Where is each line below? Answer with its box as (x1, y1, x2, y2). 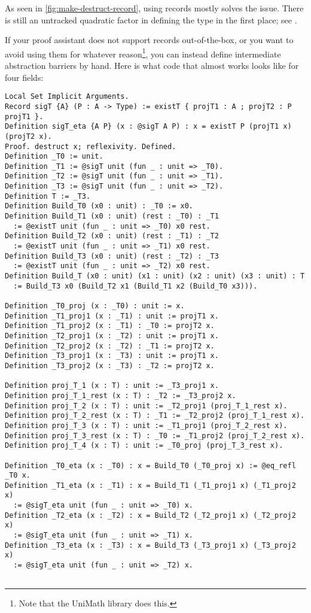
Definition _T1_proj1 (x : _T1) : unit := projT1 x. (5, 311, 219, 320)
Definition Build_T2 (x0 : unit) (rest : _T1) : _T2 (5, 232, 219, 241)
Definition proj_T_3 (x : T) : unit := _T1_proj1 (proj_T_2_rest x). (5, 421, 288, 430)
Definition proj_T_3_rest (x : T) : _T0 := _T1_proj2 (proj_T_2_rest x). (5, 431, 305, 440)
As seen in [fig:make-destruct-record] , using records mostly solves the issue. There (5, 2, 304, 14)
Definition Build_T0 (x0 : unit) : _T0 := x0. (5, 202, 193, 211)
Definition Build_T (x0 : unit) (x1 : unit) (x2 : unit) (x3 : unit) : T (5, 272, 305, 281)
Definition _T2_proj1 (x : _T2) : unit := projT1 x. (5, 331, 219, 340)
